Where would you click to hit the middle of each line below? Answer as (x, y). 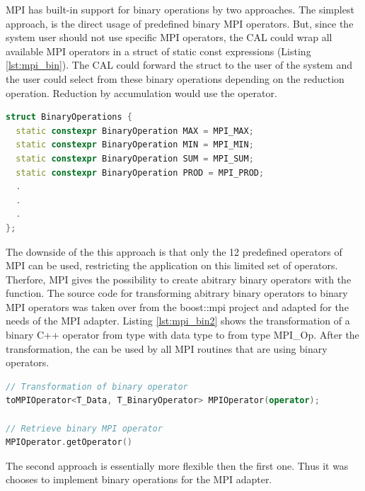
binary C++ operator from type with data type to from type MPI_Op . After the (182, 335)
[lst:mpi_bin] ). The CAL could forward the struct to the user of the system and (179, 65)
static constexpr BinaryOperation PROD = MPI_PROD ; (140, 173)
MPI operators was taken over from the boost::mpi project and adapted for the (177, 306)
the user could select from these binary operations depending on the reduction (175, 78)
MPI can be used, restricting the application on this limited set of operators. (172, 265)
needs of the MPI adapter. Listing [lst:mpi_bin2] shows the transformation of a (178, 321)
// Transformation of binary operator (97, 386)
